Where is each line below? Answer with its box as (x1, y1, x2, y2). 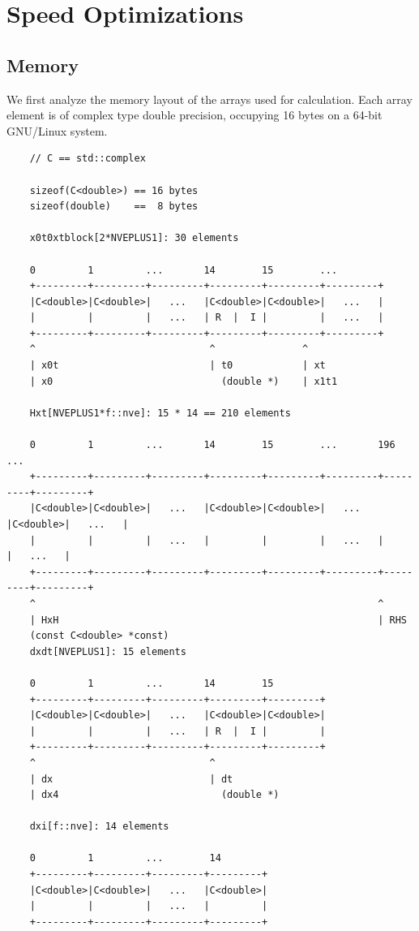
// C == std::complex (29, 153, 146, 165)
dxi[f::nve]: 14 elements (29, 821, 169, 833)
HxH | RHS (41, 614, 407, 626)
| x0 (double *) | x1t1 (29, 375, 338, 387)
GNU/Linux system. (6, 122, 108, 139)
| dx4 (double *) (29, 789, 280, 801)
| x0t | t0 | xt (29, 360, 326, 372)
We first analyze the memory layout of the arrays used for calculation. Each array (6, 90, 413, 107)
